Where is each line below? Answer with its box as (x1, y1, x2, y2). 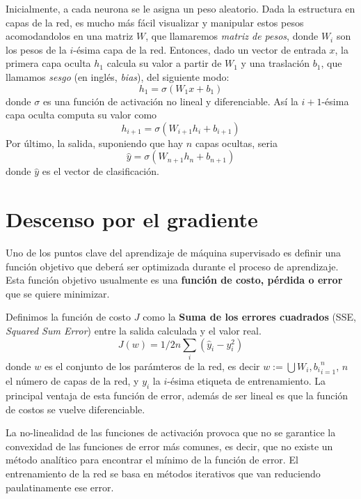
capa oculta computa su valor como (6, 107, 157, 122)
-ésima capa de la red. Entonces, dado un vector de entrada (73, 42, 326, 56)
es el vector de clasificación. (42, 164, 159, 178)
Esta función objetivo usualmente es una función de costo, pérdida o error (6, 272, 343, 287)
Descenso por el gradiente (6, 205, 258, 233)
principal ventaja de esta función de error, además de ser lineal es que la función (6, 388, 348, 402)
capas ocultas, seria (195, 135, 278, 150)
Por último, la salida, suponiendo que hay (6, 135, 184, 150)
